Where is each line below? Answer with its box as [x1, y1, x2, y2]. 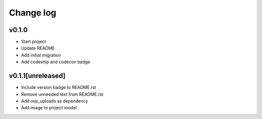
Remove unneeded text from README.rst [21, 91, 104, 97]
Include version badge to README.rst [21, 85, 97, 90]
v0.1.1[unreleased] [9, 72, 65, 80]
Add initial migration [21, 52, 61, 58]
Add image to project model [21, 105, 77, 111]
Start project [21, 39, 46, 45]
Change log [9, 7, 57, 18]
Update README [21, 45, 55, 51]
